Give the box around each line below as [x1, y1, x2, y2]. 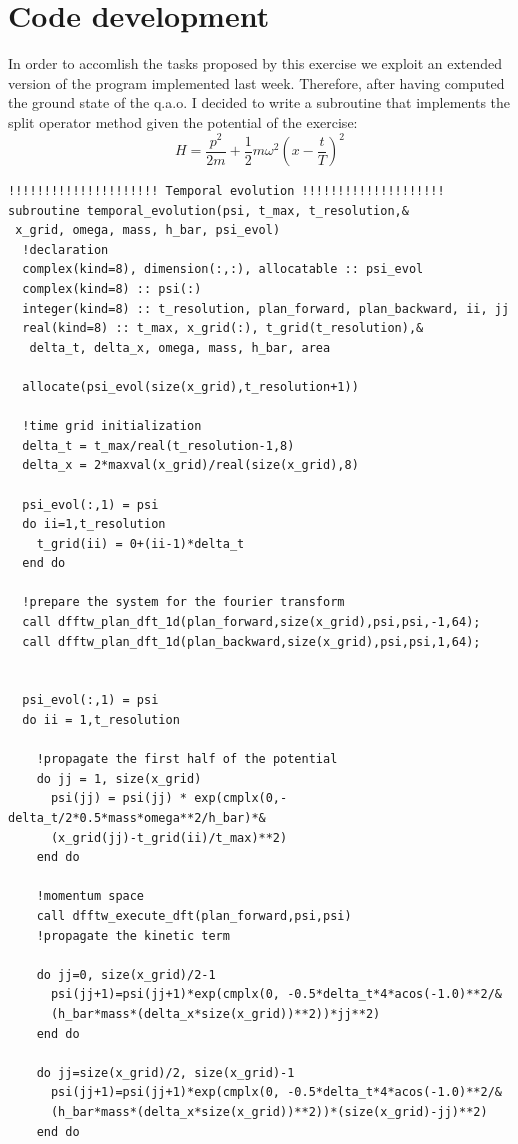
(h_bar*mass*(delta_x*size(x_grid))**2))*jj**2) [50, 1006, 381, 1021]
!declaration [22, 242, 109, 257]
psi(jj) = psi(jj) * [50, 791, 187, 806]
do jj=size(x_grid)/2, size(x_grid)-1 [36, 1065, 295, 1080]
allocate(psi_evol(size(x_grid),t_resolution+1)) [22, 379, 359, 394]
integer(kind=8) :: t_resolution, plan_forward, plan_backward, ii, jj [22, 301, 510, 316]
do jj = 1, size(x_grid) [36, 771, 202, 786]
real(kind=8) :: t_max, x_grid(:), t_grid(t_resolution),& [22, 321, 424, 336]
